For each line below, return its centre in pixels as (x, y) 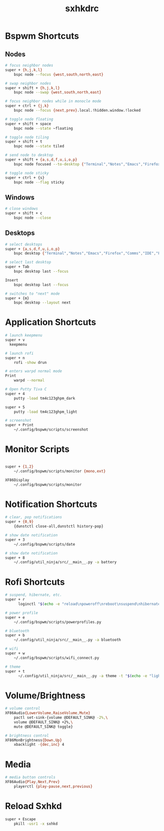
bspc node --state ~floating (43, 128)
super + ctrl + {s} (25, 178)
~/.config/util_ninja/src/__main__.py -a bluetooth (67, 640)
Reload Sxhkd (33, 806)
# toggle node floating (29, 119)
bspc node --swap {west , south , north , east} (58, 93)
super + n (15, 358)
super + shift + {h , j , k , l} (32, 88)
